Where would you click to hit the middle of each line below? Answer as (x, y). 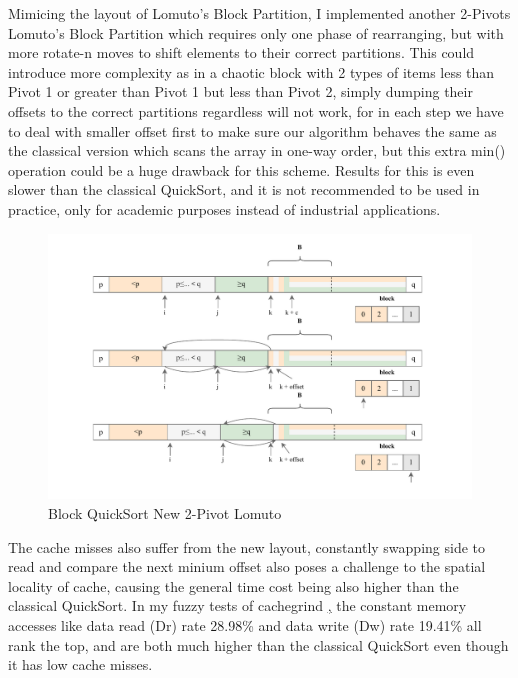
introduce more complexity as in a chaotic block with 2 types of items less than (251, 71)
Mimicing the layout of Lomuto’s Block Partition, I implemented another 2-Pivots (259, 13)
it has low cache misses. (80, 664)
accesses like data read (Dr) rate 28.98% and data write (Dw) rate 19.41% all (245, 624)
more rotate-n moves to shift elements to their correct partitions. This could (241, 52)
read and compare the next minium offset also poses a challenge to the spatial (247, 566)
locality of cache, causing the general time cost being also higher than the (233, 585)
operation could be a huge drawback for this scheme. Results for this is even (241, 169)
